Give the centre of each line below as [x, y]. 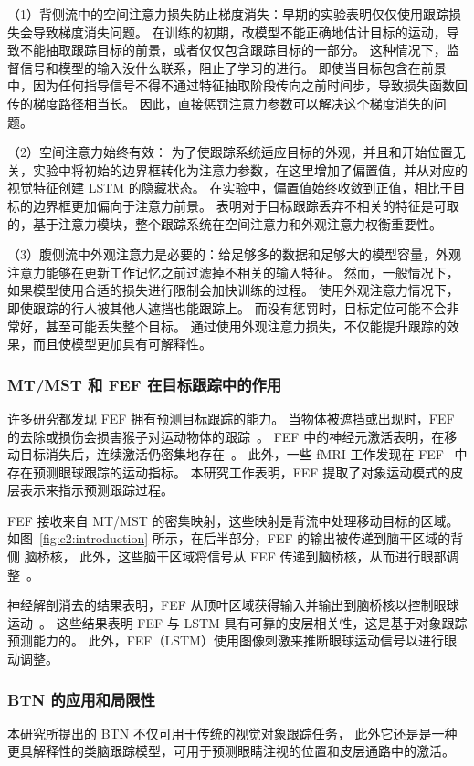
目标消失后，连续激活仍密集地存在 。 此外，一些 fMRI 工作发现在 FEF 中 [243, 454]
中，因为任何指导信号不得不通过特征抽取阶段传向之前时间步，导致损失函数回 [237, 85]
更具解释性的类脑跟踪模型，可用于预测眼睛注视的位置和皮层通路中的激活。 [231, 751]
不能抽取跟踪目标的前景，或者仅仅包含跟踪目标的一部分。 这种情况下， [233, 50]
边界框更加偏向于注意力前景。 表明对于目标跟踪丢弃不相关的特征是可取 [246, 205]
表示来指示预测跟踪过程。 [96, 490]
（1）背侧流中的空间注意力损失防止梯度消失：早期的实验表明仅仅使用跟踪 [228, 14]
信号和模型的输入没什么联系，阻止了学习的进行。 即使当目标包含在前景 [233, 67]
